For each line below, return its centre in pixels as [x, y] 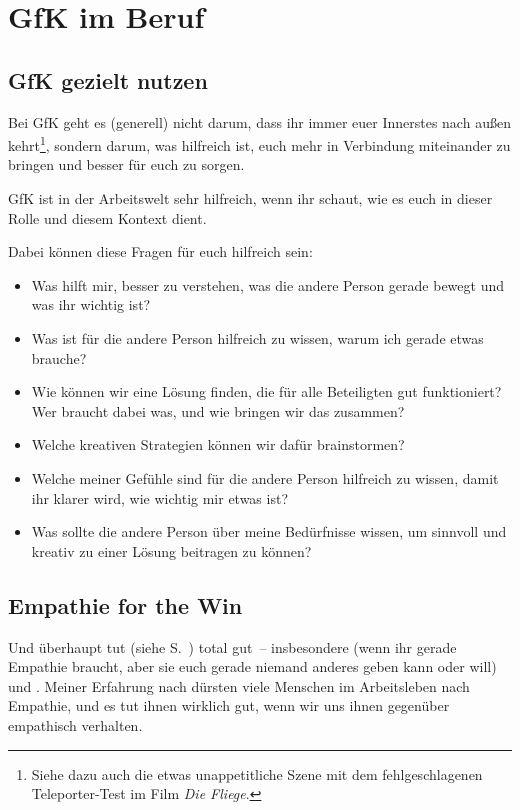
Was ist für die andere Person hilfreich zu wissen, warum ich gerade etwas [257, 337]
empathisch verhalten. [75, 724]
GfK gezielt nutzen [108, 79]
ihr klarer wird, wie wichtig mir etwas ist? [160, 497]
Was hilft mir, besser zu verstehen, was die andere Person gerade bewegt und [267, 284]
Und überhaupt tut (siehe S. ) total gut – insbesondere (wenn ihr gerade [232, 646]
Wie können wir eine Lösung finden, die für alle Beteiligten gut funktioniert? [266, 391]
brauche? [59, 357]
